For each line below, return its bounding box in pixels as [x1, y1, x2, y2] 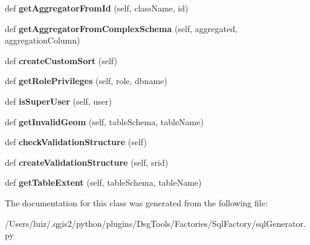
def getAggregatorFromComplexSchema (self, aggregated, [5, 22, 237, 34]
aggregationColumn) [5, 34, 80, 47]
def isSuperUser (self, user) [5, 94, 112, 107]
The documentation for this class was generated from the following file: [5, 196, 268, 209]
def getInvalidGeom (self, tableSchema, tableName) [5, 115, 204, 128]
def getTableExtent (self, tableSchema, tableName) [5, 176, 202, 189]
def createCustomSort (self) [5, 54, 117, 67]
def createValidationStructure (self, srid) [5, 155, 169, 168]
